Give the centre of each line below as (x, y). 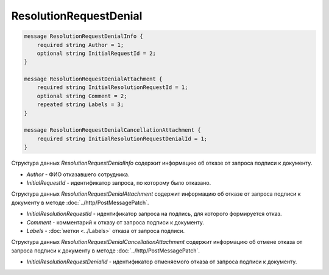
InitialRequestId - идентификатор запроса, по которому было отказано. (119, 182)
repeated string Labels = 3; (80, 105)
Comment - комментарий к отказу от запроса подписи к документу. (115, 222)
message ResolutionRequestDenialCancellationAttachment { (112, 130)
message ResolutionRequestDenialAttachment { (93, 79)
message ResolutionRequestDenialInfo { (83, 36)
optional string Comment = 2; (82, 96)
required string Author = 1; (80, 45)
